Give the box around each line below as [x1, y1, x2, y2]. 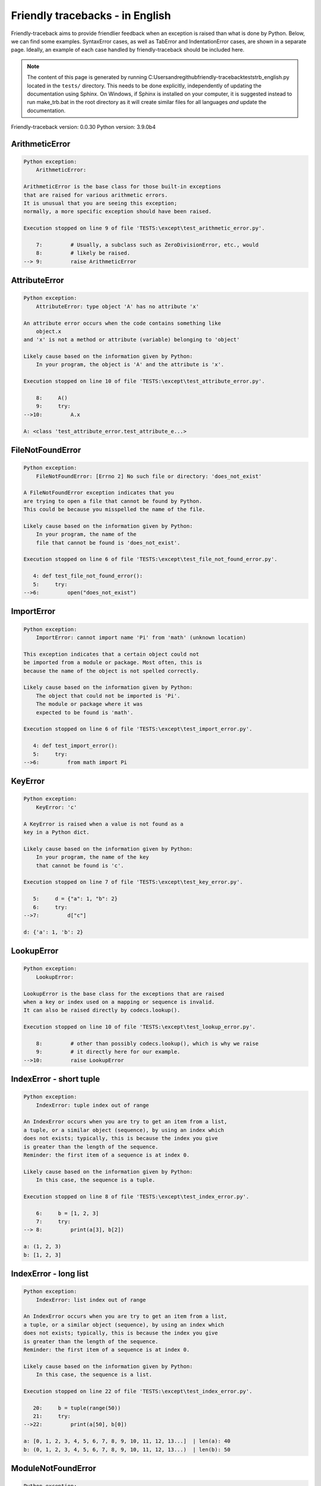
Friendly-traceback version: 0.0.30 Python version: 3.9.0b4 [11, 124, 156, 131]
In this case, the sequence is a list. [36, 1371, 153, 1378]
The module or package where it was [36, 701, 143, 707]
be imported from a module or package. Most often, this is [23, 659, 203, 666]
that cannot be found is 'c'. [36, 862, 124, 869]
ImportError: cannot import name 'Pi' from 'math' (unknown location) [36, 634, 247, 641]
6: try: [33, 903, 68, 911]
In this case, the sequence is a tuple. [36, 1177, 156, 1183]
